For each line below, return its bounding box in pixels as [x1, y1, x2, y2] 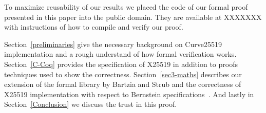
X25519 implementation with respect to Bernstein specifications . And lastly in [4, 88, 254, 99]
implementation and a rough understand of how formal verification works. [4, 49, 237, 59]
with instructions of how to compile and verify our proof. [4, 21, 183, 32]
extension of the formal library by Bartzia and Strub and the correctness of [4, 79, 241, 89]
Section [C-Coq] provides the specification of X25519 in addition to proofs [4, 58, 238, 69]
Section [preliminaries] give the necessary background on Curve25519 [4, 38, 222, 49]
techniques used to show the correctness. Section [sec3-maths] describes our [4, 69, 242, 79]
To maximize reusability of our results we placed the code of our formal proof [4, 2, 248, 12]
